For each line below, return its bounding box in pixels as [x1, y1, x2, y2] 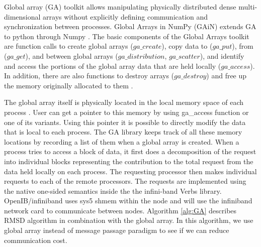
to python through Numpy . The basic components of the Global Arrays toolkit [4, 31, 249, 41]
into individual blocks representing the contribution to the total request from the [4, 156, 253, 166]
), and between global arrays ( [25, 50, 118, 61]
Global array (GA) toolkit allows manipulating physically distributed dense [4, 2, 236, 12]
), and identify [200, 50, 244, 61]
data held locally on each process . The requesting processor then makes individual [4, 166, 257, 176]
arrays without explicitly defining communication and [43, 11, 208, 22]
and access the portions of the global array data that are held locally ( [4, 60, 221, 71]
